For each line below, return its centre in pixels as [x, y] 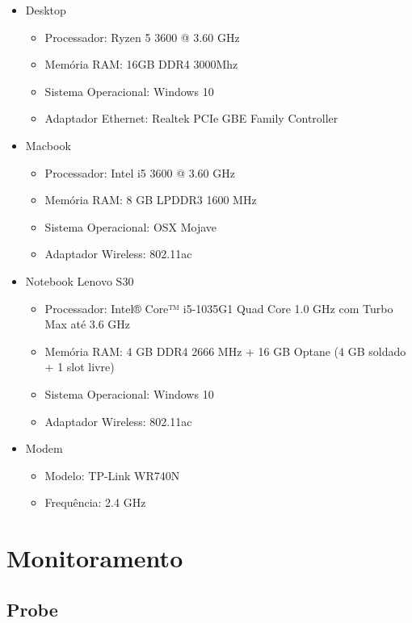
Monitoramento [95, 558]
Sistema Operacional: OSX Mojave [131, 226]
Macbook [48, 145]
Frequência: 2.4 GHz [95, 502]
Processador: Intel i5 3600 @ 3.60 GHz [140, 172]
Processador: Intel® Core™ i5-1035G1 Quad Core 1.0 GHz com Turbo [219, 308]
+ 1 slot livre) [80, 367]
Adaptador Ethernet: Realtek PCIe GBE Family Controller [191, 118]
